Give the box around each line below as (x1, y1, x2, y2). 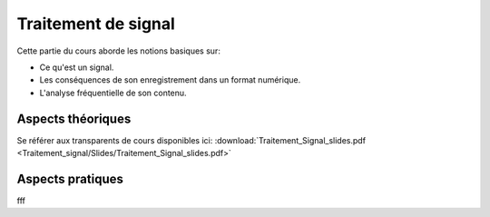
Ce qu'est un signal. (39, 62, 114, 73)
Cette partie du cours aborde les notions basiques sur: (16, 45, 221, 56)
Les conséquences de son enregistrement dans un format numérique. (39, 74, 301, 85)
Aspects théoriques (16, 111, 132, 126)
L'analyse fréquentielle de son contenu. (39, 87, 187, 98)
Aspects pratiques (16, 171, 124, 186)
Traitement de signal (16, 14, 176, 34)
